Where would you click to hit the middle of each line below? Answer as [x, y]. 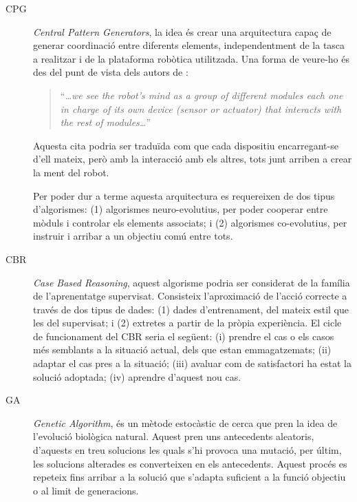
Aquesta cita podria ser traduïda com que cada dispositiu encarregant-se [186, 145]
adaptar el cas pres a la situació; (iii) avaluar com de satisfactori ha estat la [192, 363]
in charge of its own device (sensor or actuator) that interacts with [201, 108]
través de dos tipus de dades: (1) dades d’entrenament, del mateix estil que [191, 309]
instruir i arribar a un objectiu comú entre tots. [133, 236]
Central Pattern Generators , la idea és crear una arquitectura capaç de [182, 31]
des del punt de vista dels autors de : [111, 72]
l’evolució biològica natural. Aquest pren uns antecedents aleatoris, [174, 436]
